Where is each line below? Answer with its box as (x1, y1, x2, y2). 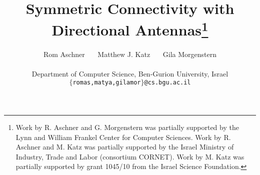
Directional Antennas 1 (51, 17, 208, 40)
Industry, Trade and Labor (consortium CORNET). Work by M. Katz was (15, 151, 244, 161)
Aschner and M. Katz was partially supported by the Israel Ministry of (15, 141, 234, 152)
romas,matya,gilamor (72, 79, 141, 86)
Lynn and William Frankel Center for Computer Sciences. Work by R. (15, 131, 231, 142)
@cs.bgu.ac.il (144, 79, 191, 86)
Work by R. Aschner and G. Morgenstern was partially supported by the (15, 122, 239, 132)
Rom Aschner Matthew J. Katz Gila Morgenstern (43, 48, 217, 59)
